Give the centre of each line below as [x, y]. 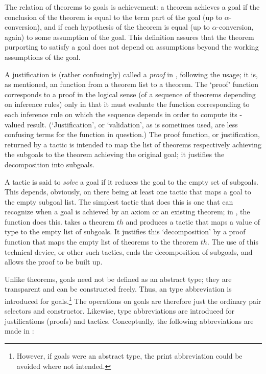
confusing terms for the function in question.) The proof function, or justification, [132, 134]
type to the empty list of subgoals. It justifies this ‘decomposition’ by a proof [125, 232]
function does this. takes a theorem [59, 221]
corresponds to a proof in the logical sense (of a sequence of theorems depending [130, 94]
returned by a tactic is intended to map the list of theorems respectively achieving [133, 144]
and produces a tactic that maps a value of [193, 221]
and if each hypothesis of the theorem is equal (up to [127, 27]
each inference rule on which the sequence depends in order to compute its [121, 114]
